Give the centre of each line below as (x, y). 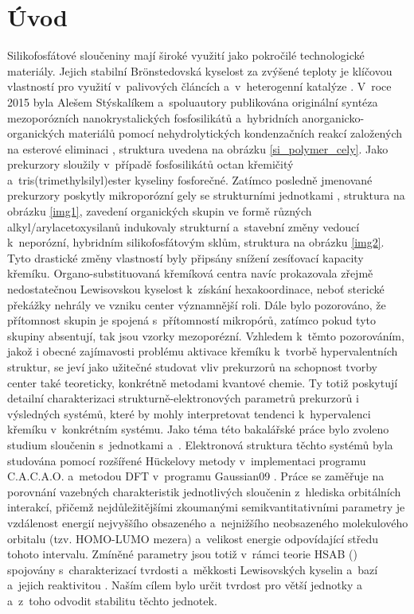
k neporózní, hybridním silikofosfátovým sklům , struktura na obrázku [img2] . (196, 242)
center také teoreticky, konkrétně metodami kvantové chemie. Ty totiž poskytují (203, 382)
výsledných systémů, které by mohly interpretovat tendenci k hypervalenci (189, 413)
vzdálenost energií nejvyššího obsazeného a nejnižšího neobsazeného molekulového (208, 522)
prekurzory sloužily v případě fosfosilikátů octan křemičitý (150, 164)
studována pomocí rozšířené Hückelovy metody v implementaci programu (187, 460)
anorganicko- (333, 117)
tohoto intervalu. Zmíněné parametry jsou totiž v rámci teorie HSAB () (182, 554)
